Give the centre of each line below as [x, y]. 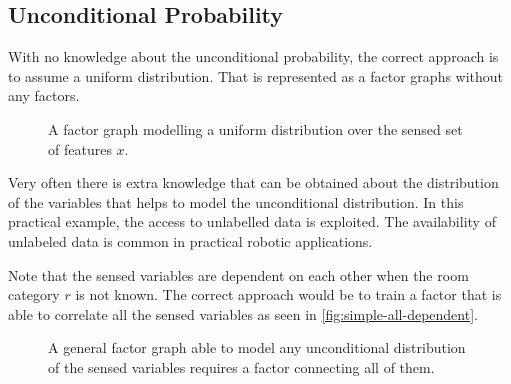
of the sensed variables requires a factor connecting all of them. [241, 366]
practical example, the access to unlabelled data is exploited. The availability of [252, 221]
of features [80, 148]
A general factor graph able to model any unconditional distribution [257, 347]
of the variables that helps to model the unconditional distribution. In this [236, 201]
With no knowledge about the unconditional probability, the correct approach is [253, 56]
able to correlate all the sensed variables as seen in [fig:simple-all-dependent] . [243, 313]
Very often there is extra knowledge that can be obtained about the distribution [253, 182]
